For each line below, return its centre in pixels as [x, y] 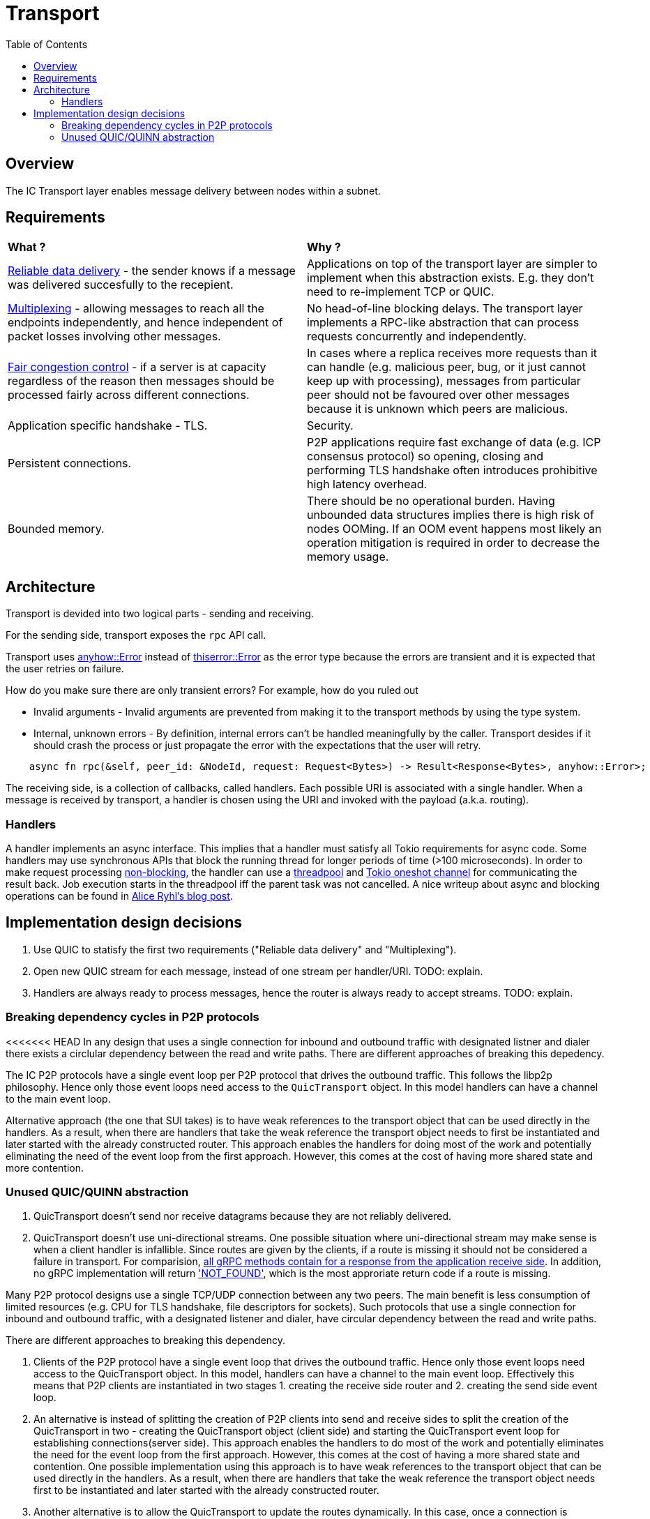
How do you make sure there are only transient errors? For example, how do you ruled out [212, 690]
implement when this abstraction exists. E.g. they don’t [451, 278]
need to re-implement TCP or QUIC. [401, 292]
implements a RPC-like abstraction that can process [443, 323]
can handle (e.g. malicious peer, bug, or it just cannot [446, 367]
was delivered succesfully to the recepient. [121, 285]
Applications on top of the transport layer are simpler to [452, 264]
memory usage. [348, 557]
